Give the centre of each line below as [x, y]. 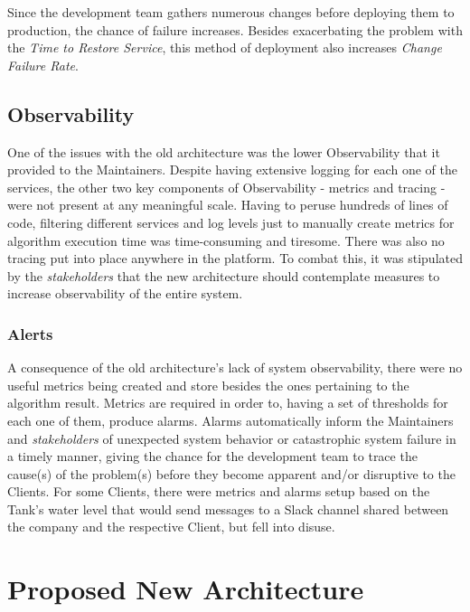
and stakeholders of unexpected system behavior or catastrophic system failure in [232, 438]
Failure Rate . [43, 65]
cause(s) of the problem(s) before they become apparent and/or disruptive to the [231, 473]
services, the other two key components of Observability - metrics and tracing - [226, 187]
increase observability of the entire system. [125, 293]
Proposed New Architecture [186, 589]
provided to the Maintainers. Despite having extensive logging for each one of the [232, 169]
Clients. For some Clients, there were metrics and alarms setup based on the [219, 491]
